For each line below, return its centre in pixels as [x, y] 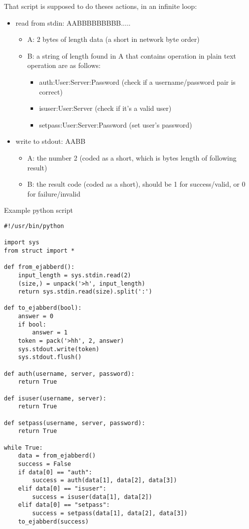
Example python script [38, 210]
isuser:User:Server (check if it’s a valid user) [105, 108]
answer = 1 [50, 333]
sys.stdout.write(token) [59, 349]
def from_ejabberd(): [39, 267]
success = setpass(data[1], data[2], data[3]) [110, 513]
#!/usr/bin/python [34, 226]
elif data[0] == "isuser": [62, 488]
